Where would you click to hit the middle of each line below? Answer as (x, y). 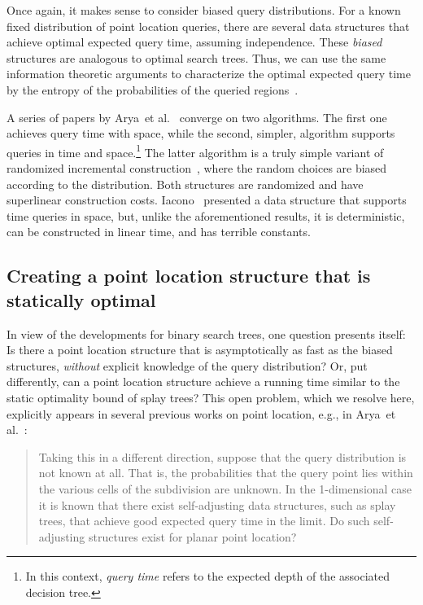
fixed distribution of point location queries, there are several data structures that (208, 26)
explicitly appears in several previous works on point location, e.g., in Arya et (201, 413)
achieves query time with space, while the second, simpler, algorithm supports (201, 133)
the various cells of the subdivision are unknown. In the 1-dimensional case (225, 488)
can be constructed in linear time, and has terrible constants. (159, 232)
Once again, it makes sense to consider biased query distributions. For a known (204, 10)
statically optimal (81, 299)
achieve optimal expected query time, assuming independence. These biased (194, 42)
